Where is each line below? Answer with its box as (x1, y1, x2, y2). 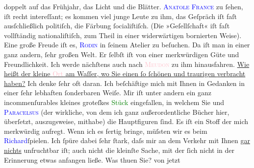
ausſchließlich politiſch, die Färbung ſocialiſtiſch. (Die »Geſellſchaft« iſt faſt (4, 21, 230, 31)
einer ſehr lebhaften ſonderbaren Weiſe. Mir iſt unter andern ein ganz (4, 87, 212, 98)
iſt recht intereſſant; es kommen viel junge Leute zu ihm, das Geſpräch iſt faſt (4, 11, 237, 21)
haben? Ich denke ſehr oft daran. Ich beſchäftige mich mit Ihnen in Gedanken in (4, 78, 245, 88)
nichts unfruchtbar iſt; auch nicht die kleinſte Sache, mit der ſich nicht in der (4, 145, 235, 155)
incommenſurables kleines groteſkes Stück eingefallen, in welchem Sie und (4, 97, 225, 107)
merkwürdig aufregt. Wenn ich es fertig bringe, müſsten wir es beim (4, 126, 207, 136)
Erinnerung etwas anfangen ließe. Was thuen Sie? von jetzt (4, 154, 180, 165)
